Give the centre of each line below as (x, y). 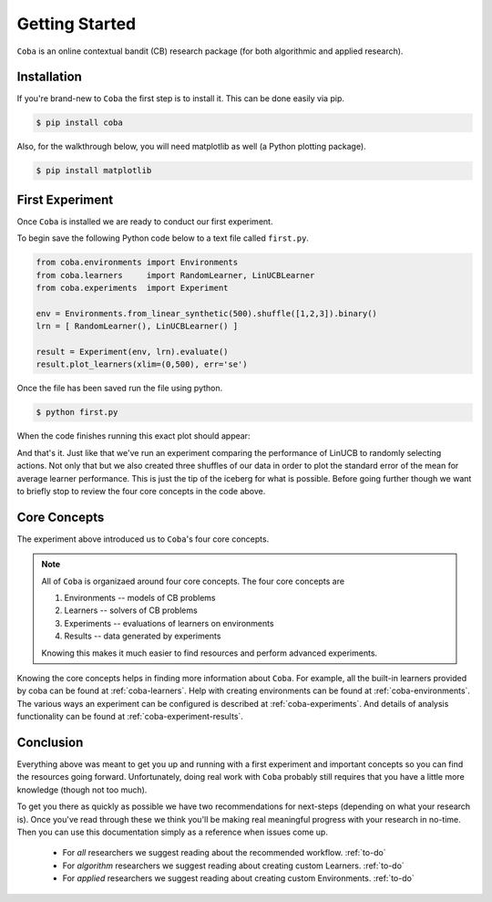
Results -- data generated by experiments (143, 636)
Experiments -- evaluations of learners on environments (169, 623)
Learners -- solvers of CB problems (131, 610)
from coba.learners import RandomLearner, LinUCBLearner (175, 275)
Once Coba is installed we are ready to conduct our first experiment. (145, 221)
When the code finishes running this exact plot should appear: (133, 436)
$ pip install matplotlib (94, 171)
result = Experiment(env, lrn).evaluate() (132, 352)
